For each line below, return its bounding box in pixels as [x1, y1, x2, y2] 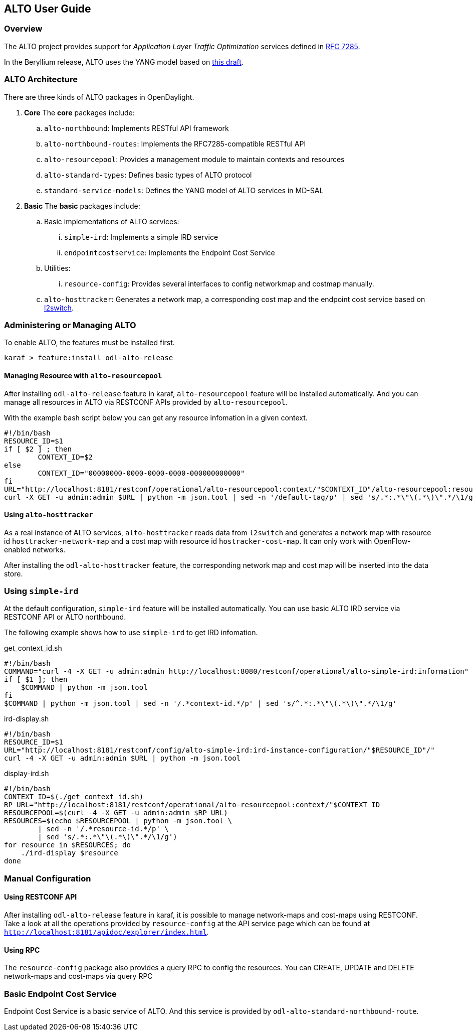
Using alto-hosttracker [4, 510, 93, 519]
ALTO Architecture [4, 74, 78, 85]
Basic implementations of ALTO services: [44, 217, 179, 226]
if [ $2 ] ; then [4, 445, 72, 453]
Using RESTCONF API [4, 893, 77, 902]
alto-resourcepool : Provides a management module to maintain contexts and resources [44, 155, 345, 164]
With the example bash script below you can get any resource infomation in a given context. [4, 413, 308, 422]
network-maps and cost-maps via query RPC [4, 972, 153, 981]
